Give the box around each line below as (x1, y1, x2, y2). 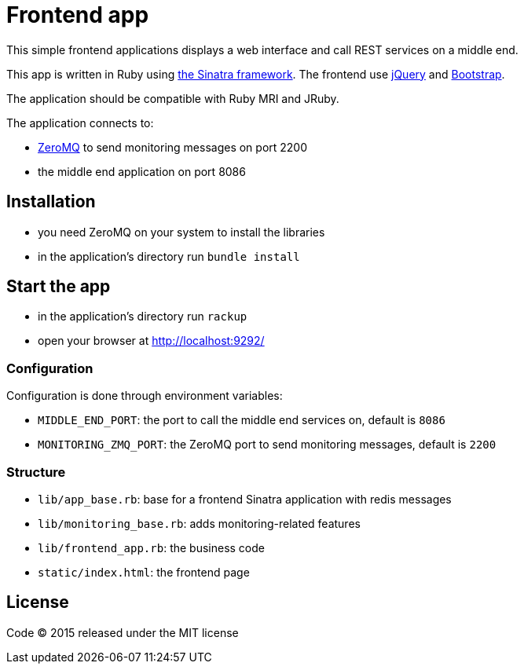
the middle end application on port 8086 (38, 164, 246, 178)
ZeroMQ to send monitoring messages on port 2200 (38, 140, 308, 154)
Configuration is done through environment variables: (6, 389, 283, 403)
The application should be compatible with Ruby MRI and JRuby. (6, 91, 339, 105)
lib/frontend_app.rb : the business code (38, 540, 265, 555)
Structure (6, 463, 66, 480)
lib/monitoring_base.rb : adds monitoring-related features (38, 516, 361, 530)
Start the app (6, 276, 111, 297)
